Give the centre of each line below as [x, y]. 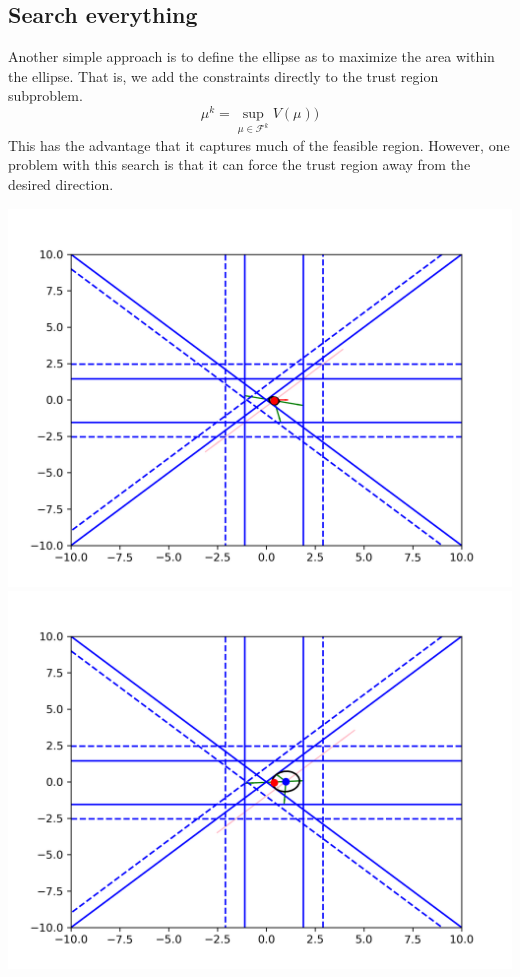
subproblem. [45, 95]
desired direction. [61, 184]
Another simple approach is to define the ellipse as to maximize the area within [251, 56]
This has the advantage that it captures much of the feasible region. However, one [259, 144]
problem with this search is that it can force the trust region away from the [239, 164]
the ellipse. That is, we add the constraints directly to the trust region [223, 75]
